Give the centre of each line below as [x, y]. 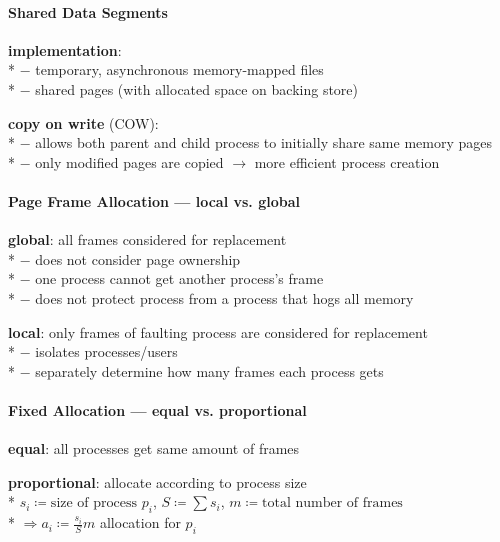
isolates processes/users [106, 351]
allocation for [140, 522]
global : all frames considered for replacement [147, 239]
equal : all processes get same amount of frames [154, 448]
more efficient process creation [347, 161]
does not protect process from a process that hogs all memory [224, 297]
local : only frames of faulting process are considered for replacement [218, 331]
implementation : [65, 49]
